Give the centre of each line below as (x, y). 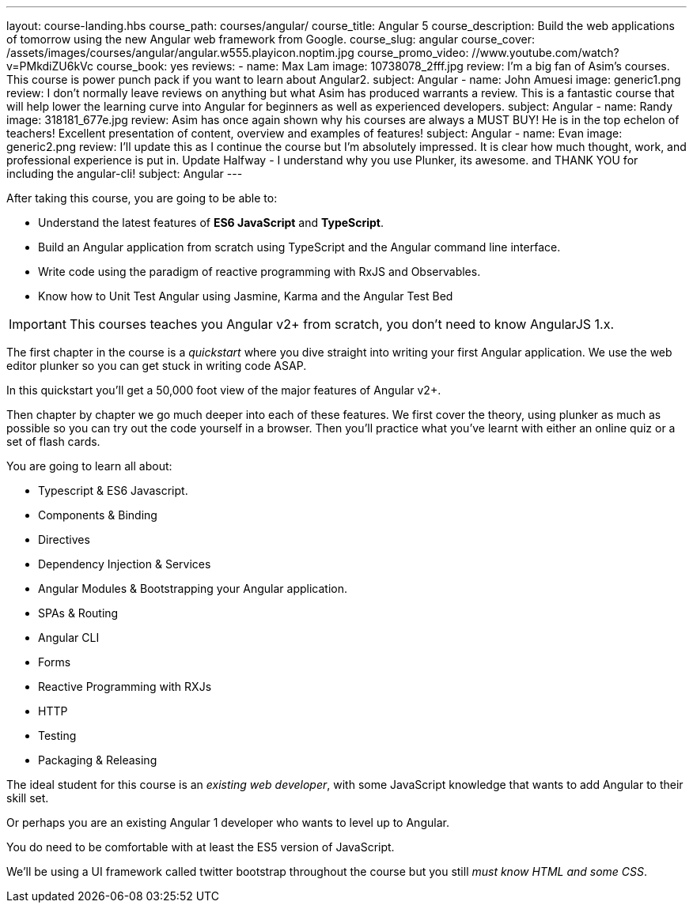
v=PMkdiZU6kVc (50, 66)
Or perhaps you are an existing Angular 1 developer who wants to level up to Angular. (228, 822)
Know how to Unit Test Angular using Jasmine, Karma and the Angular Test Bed (246, 296)
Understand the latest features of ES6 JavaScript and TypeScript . (211, 223)
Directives (64, 539)
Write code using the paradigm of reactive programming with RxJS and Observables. (259, 272)
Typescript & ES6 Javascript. (113, 490)
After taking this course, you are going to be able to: (142, 198)
